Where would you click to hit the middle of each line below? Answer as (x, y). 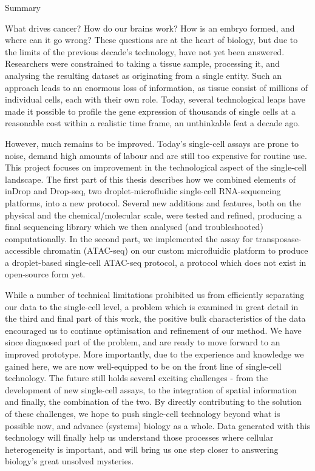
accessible (23, 250)
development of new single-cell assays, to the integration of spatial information (151, 389)
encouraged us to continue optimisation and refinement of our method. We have (153, 330)
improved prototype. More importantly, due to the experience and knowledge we (154, 354)
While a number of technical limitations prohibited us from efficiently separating (155, 295)
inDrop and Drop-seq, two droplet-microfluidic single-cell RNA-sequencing (143, 191)
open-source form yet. (45, 274)
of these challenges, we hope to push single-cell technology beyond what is (143, 413)
